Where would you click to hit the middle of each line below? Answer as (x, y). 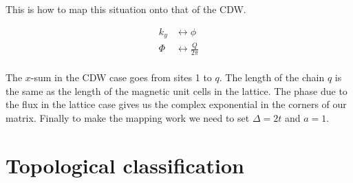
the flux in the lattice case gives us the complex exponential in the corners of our (176, 104)
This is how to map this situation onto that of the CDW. (126, 9)
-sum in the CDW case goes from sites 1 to (121, 77)
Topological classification (125, 165)
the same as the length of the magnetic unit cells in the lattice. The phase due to (176, 90)
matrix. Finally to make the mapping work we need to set (128, 118)
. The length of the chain (272, 77)
